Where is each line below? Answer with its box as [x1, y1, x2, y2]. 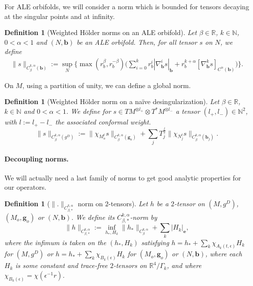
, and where [166, 260, 201, 270]
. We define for [66, 106, 111, 116]
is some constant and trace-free [15, 260, 108, 270]
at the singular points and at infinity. [4, 11, 115, 21]
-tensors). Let [108, 198, 148, 208]
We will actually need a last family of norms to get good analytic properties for [4, 172, 241, 182]
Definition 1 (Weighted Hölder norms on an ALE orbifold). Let [4, 27, 197, 37]
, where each [205, 249, 242, 259]
